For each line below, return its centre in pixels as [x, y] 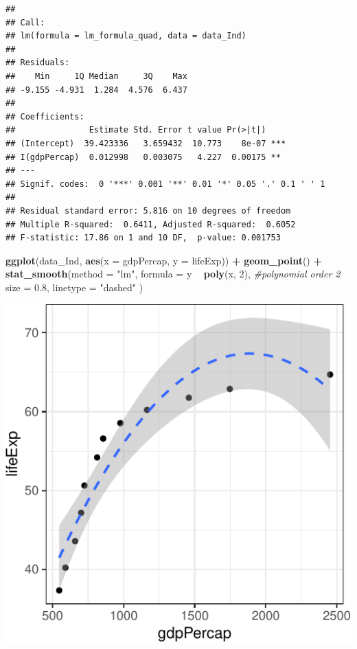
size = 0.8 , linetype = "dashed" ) [74, 287]
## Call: [25, 22]
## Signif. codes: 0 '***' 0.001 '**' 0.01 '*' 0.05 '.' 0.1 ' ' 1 [165, 184]
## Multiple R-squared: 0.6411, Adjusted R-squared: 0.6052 [151, 224]
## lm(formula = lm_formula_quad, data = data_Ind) [126, 36]
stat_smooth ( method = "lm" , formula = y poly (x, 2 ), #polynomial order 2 [173, 274]
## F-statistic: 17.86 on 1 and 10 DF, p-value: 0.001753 [143, 238]
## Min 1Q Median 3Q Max [96, 76]
